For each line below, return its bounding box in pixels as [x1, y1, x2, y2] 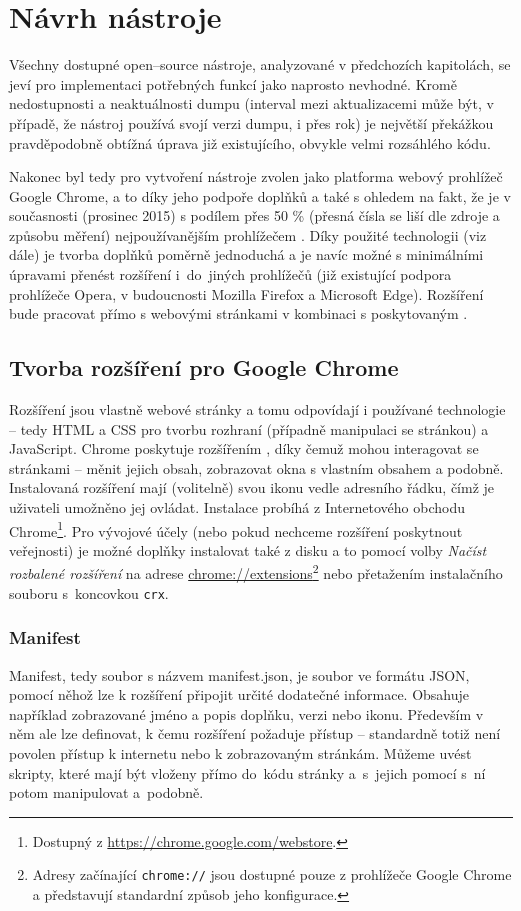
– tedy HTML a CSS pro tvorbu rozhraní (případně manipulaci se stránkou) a [9, 418, 489, 439]
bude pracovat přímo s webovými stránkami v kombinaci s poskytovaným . [9, 303, 468, 324]
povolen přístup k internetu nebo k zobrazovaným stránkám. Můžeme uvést [9, 742, 472, 763]
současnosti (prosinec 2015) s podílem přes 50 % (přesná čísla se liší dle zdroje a [9, 205, 500, 226]
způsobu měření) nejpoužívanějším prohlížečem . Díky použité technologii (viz [9, 224, 487, 245]
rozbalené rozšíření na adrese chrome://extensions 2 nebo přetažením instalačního [9, 560, 503, 584]
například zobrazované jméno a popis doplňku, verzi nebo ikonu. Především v [9, 703, 484, 724]
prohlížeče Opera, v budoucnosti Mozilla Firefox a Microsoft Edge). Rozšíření [9, 283, 484, 304]
